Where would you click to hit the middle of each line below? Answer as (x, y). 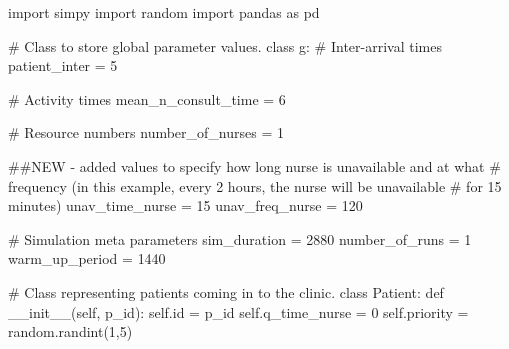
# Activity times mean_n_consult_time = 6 (147, 98)
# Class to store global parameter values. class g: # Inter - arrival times (225, 45)
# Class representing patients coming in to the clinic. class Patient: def (226, 291)
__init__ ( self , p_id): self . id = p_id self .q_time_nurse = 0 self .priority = (238, 311)
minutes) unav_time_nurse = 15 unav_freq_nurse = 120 (185, 205)
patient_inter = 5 (63, 65)
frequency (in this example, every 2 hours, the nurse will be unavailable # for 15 (255, 185)
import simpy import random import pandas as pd (164, 12)
